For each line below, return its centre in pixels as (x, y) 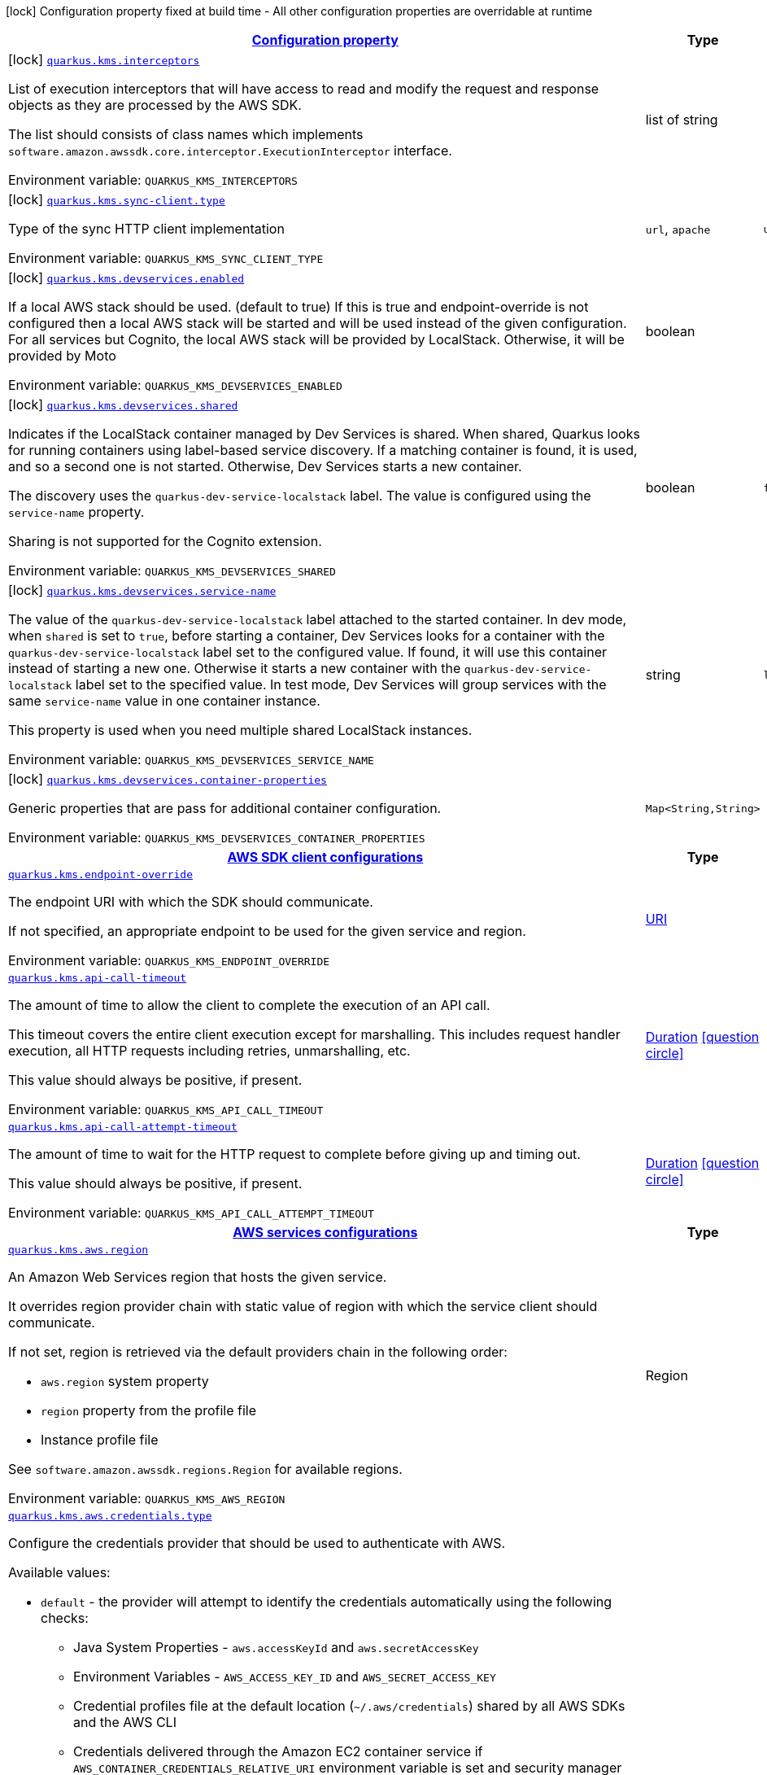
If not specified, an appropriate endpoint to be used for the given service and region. (267, 931)
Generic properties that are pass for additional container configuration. (225, 808)
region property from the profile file (149, 1410)
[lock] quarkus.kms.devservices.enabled (126, 278)
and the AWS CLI (125, 1722)
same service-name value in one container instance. (164, 701)
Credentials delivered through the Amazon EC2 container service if (278, 1751)
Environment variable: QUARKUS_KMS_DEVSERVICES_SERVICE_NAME (191, 759)
